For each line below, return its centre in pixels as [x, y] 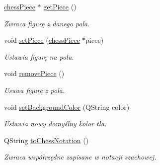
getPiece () [60, 6]
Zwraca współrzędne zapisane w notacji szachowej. [80, 157]
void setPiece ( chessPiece [42, 40]
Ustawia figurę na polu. [39, 56]
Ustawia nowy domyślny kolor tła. [55, 124]
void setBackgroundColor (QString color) [67, 107]
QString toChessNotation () [46, 140]
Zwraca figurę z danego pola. [47, 23]
